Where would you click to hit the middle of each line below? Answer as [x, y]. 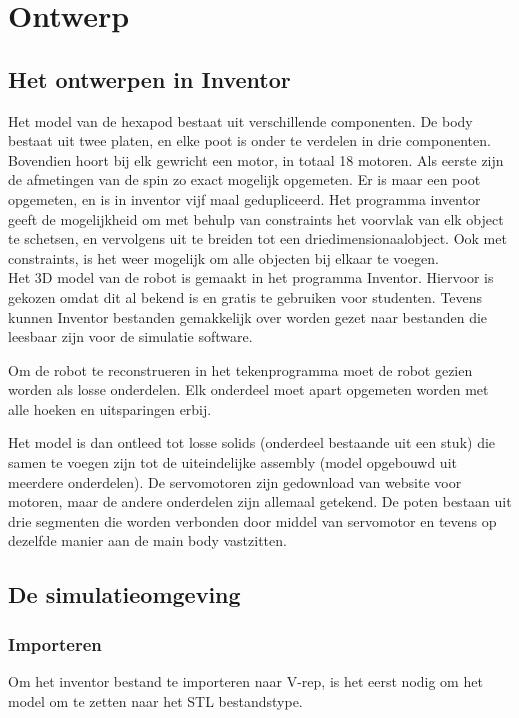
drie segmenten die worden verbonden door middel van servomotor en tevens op [252, 520]
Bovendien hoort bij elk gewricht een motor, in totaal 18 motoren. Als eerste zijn [256, 159]
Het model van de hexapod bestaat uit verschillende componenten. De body [240, 120]
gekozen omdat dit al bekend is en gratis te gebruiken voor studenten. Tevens [245, 296]
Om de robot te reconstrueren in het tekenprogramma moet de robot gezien [240, 369]
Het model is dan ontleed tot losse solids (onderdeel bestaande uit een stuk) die [252, 442]
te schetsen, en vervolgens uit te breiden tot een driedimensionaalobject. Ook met [257, 238]
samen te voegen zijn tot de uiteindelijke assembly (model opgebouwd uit [232, 462]
